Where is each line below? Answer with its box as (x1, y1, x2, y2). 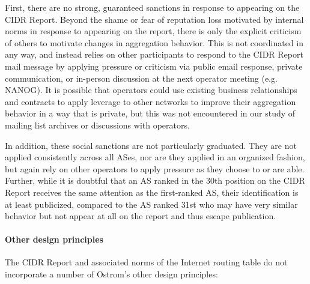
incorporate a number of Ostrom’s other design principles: (5, 268, 218, 280)
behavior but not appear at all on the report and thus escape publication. (5, 210, 276, 222)
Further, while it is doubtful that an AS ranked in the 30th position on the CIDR (5, 174, 305, 187)
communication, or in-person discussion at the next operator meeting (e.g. (5, 71, 278, 84)
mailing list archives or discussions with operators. (5, 118, 190, 131)
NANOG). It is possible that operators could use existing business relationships (5, 83, 297, 96)
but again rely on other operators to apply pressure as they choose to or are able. (5, 162, 305, 175)
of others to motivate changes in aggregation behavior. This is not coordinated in (5, 36, 304, 49)
